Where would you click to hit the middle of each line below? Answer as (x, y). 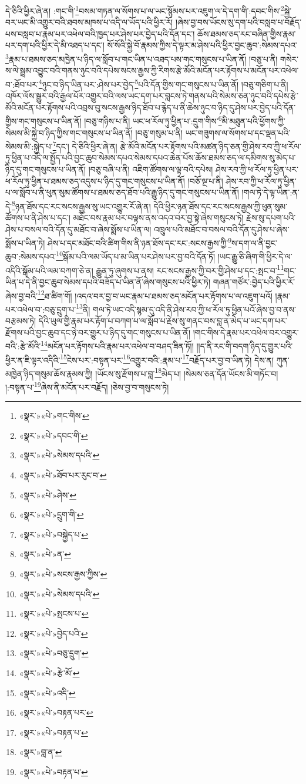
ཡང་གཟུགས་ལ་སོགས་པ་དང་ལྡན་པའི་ (238, 132)
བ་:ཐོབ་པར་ (22, 84)
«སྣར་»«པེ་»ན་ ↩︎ (45, 554)
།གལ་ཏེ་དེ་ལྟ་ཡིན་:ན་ (270, 192)
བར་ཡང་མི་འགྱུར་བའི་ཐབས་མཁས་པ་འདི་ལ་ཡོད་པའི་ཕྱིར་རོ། (89, 22)
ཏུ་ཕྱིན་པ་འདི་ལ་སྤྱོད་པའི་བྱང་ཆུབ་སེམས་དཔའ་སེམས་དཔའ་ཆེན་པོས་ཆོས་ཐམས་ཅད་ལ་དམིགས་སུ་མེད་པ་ (151, 158)
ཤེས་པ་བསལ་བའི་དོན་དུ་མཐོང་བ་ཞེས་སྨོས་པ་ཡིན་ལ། (78, 229)
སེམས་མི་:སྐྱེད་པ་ (29, 146)
